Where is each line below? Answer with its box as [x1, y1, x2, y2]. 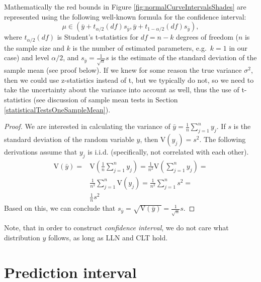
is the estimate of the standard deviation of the [111, 52, 257, 63]
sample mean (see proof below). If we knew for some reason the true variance [4, 65, 242, 75]
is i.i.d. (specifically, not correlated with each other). [88, 146, 249, 157]
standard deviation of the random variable [4, 133, 134, 144]
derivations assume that [4, 146, 77, 157]
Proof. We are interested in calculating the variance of [4, 121, 170, 131]
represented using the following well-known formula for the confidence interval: [4, 11, 246, 22]
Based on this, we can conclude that [4, 203, 116, 213]
